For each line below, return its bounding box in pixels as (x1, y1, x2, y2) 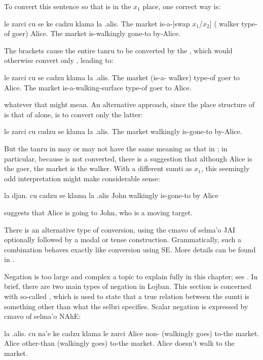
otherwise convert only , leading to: (4, 55, 114, 66)
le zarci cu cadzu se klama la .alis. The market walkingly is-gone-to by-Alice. (4, 126, 242, 137)
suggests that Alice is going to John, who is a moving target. (4, 207, 193, 217)
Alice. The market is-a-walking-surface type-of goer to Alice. (4, 82, 192, 92)
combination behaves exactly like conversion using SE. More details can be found (4, 244, 256, 254)
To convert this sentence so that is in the (4, 1, 131, 11)
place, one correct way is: (142, 1, 221, 11)
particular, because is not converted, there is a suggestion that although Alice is (4, 153, 252, 163)
